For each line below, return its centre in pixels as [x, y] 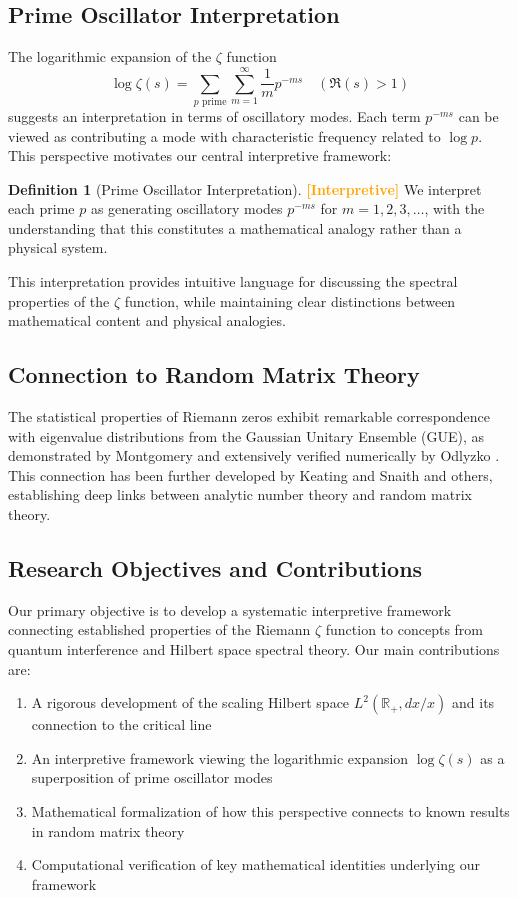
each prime [41, 208]
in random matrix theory [108, 830]
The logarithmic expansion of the [110, 56]
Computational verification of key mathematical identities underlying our [256, 864]
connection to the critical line [121, 724]
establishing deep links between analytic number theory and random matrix [240, 494]
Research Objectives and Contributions [215, 568]
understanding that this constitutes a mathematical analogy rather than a [235, 227]
